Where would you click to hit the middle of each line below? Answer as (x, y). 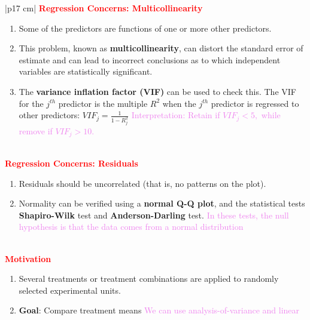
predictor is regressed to (255, 103)
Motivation (28, 258)
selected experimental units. (70, 290)
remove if (36, 131)
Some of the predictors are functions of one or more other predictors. (145, 28)
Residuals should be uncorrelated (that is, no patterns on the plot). (142, 183)
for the (31, 103)
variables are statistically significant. (86, 71)
